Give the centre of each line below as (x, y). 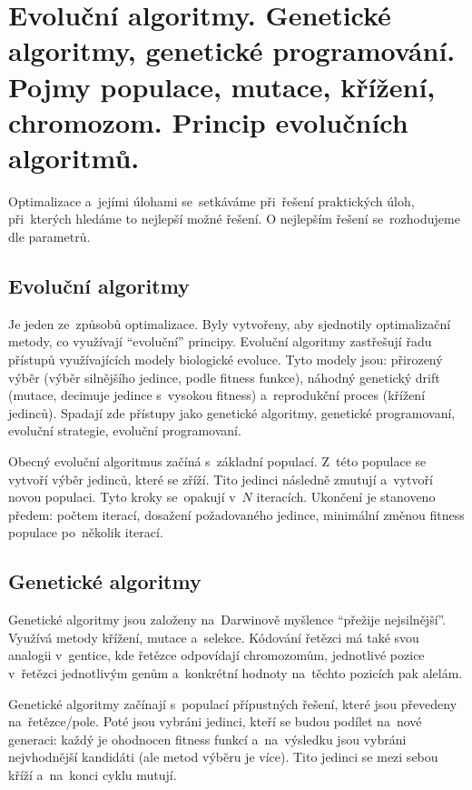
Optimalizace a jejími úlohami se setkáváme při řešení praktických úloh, (211, 200)
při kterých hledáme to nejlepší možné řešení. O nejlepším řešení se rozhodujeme (234, 219)
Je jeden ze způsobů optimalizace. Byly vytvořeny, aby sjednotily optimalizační (230, 323)
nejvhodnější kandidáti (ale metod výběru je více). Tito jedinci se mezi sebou (223, 757)
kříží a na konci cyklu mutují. (93, 774)
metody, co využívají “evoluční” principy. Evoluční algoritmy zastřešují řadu (220, 341)
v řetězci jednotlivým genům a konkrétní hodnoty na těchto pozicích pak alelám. (236, 672)
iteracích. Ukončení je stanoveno (346, 497)
